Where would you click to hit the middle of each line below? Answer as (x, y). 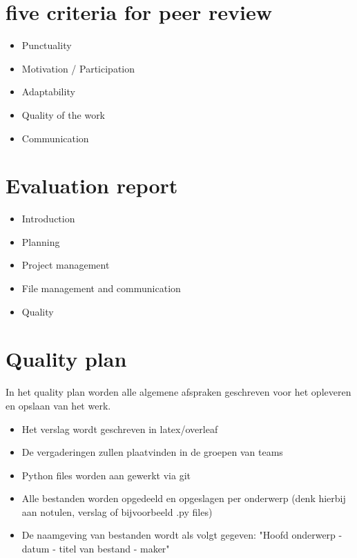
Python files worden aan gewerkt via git (106, 475)
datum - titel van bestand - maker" (96, 549)
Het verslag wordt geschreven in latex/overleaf (120, 429)
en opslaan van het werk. (58, 405)
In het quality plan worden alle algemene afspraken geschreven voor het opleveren (178, 392)
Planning (41, 241)
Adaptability (48, 92)
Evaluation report (92, 185)
